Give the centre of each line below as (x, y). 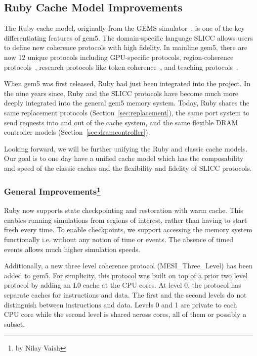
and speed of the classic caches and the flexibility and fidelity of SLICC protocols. (128, 168)
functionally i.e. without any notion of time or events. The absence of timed (119, 239)
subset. (15, 324)
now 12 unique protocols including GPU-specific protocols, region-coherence (119, 57)
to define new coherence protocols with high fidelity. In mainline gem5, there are (126, 47)
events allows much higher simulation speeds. (72, 249)
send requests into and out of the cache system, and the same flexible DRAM (121, 122)
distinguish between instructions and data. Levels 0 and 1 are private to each (121, 304)
